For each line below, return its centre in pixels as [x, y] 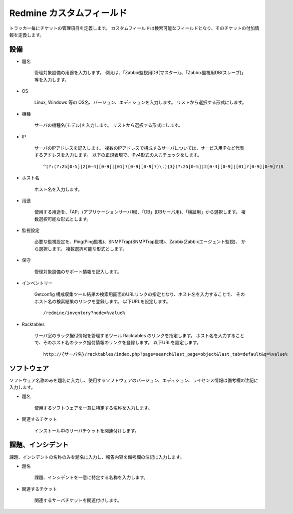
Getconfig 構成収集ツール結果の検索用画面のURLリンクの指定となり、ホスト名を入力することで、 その [140, 294]
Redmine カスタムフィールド [68, 13]
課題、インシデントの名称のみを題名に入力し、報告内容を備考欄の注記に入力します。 [97, 457]
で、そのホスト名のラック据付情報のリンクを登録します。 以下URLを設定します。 [118, 343]
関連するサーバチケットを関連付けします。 [78, 500]
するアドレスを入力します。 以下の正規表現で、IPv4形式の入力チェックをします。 [118, 155]
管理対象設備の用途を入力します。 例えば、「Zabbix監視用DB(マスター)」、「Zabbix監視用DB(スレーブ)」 [140, 73]
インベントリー [37, 283]
